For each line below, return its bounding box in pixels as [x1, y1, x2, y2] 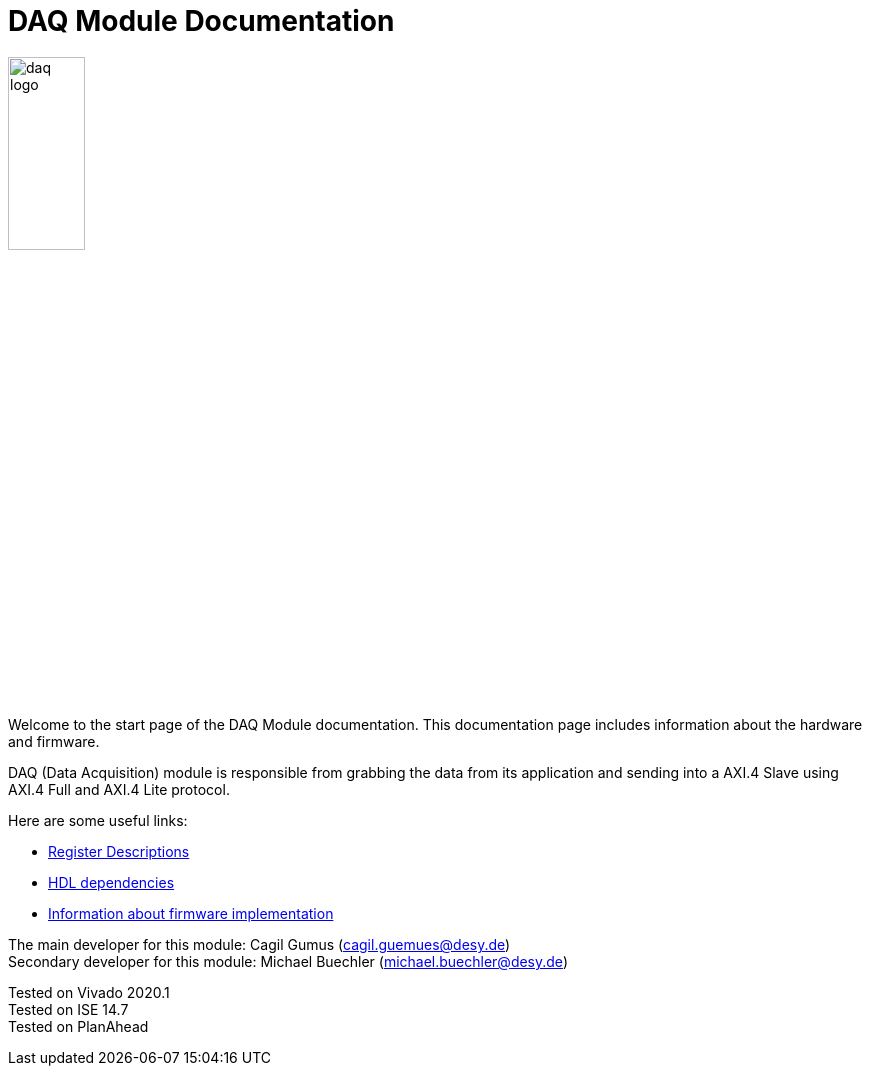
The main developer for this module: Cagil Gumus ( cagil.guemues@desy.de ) [8, 936, 511, 954]
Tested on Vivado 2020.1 [8, 984, 170, 1002]
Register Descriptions [48, 843, 190, 861]
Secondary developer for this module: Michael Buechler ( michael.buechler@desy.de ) [8, 953, 568, 971]
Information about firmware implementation [48, 905, 334, 923]
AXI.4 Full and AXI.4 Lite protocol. [8, 781, 230, 799]
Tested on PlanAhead [8, 1018, 149, 1036]
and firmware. [8, 733, 100, 751]
